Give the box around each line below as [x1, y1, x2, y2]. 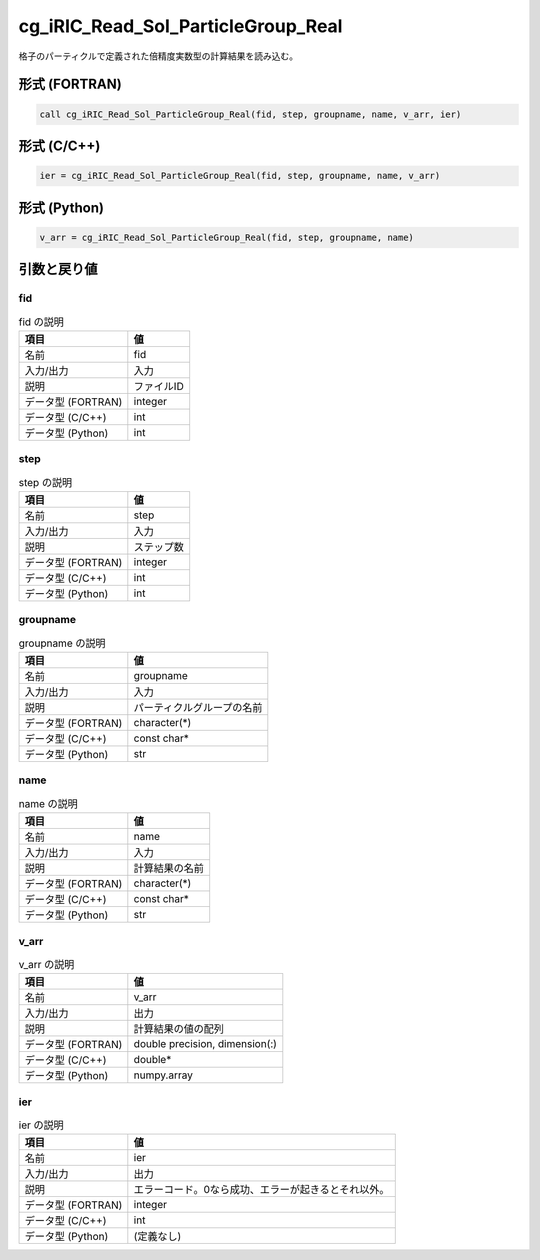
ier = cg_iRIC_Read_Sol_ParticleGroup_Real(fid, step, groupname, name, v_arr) [39, 170, 441, 182]
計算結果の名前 [133, 861, 205, 875]
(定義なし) [133, 1230, 182, 1244]
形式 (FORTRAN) [18, 76, 122, 93]
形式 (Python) [18, 199, 105, 216]
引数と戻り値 [18, 261, 98, 278]
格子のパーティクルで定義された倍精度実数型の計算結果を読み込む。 [18, 50, 299, 62]
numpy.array [133, 1068, 194, 1082]
